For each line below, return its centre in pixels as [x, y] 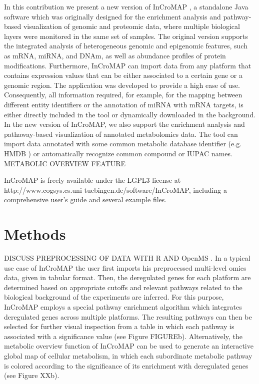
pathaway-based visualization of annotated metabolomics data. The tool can [121, 134]
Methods [35, 234]
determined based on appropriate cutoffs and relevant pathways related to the [123, 287]
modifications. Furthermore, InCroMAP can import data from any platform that [128, 65]
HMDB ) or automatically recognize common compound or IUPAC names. [118, 153]
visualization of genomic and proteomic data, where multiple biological [131, 26]
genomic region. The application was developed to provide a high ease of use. [122, 85]
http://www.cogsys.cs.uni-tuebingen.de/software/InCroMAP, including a [115, 190]
